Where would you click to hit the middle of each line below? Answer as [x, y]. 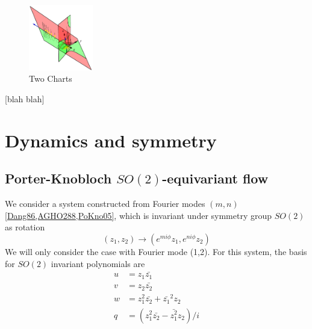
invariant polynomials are [98, 263]
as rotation [25, 227]
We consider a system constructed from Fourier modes [105, 204]
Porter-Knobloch [58, 178]
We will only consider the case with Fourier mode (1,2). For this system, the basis [156, 251]
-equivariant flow [215, 178]
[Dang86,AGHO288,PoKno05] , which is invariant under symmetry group [139, 215]
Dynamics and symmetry [111, 140]
